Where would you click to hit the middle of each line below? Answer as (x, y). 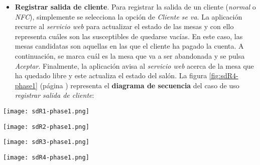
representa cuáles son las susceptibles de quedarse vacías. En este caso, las (129, 36)
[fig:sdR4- (224, 75)
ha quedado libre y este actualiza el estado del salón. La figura (111, 75)
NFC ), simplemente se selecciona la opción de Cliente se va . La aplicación (128, 16)
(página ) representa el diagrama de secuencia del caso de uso (140, 85)
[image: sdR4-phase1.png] (46, 157)
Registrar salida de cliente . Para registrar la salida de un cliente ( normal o (135, 7)
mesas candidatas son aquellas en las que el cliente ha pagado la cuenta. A (129, 46)
